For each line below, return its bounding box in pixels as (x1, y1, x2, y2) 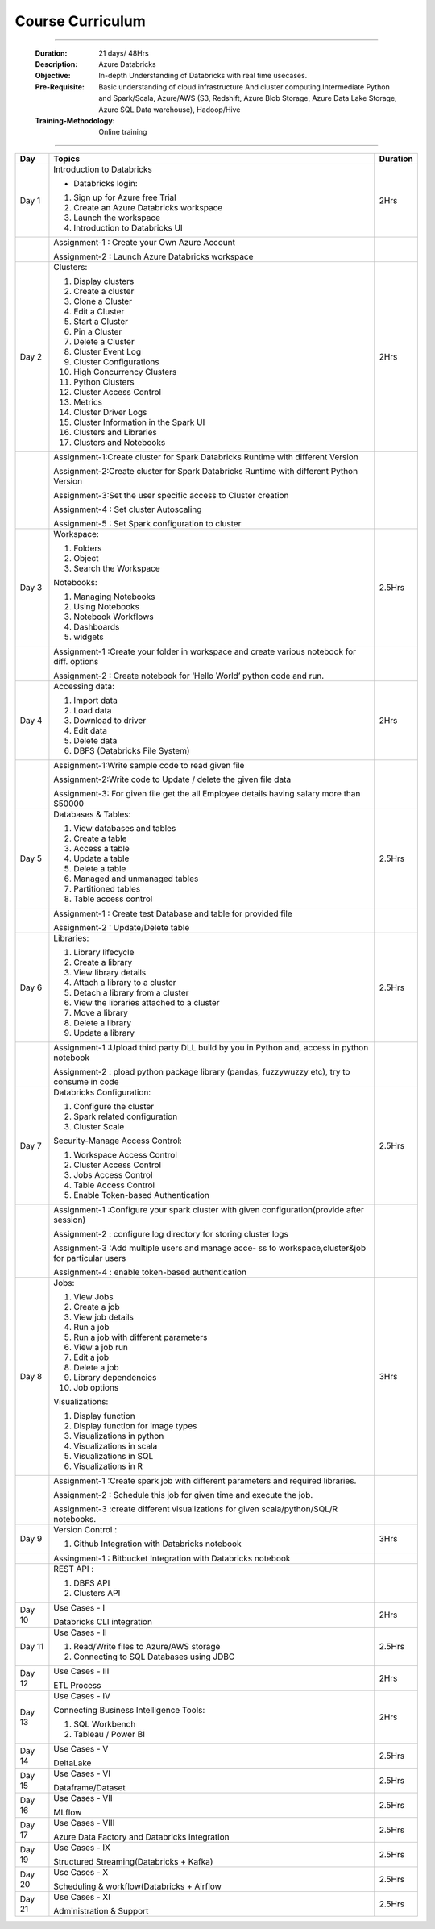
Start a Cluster (73, 315, 129, 326)
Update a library (73, 1027, 135, 1038)
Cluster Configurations (73, 355, 160, 367)
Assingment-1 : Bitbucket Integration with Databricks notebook (53, 1553, 291, 1564)
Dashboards (73, 621, 120, 632)
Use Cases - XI (53, 1891, 110, 1902)
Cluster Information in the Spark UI (73, 416, 205, 427)
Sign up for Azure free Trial (73, 192, 176, 203)
